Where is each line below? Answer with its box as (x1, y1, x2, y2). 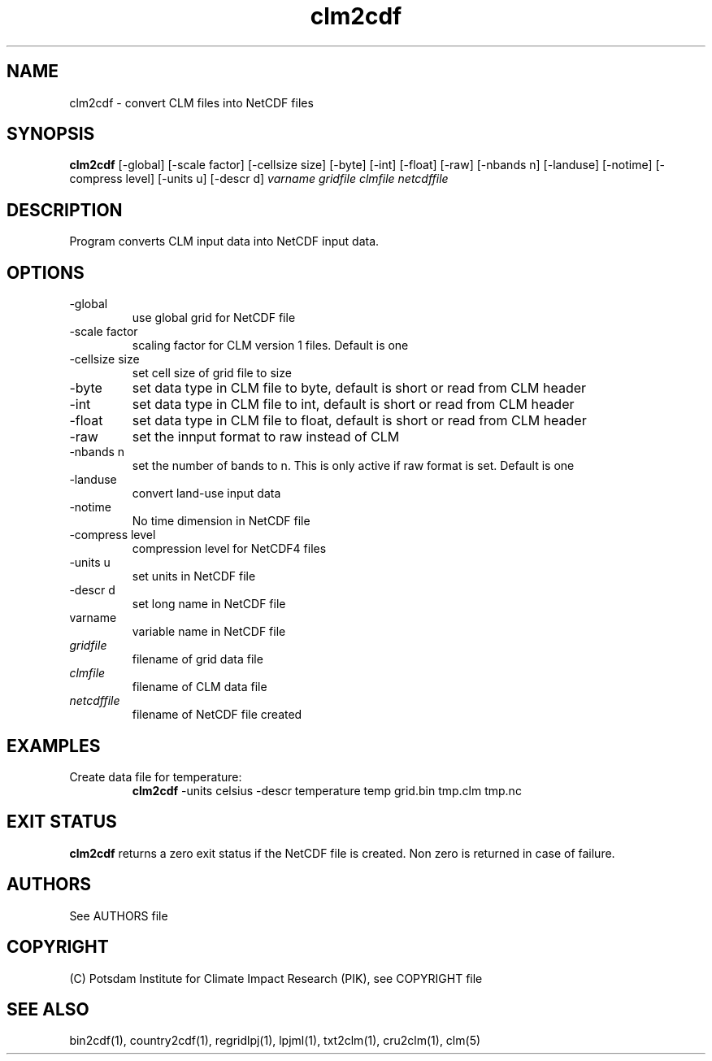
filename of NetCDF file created (132, 707, 302, 722)
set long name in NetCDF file (132, 597, 286, 611)
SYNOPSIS (7, 124, 95, 145)
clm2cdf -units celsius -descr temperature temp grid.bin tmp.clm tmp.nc (132, 783, 522, 798)
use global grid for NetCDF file (132, 311, 296, 325)
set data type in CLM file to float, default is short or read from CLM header (132, 412, 587, 429)
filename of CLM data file (132, 680, 267, 694)
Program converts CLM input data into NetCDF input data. (69, 234, 380, 249)
